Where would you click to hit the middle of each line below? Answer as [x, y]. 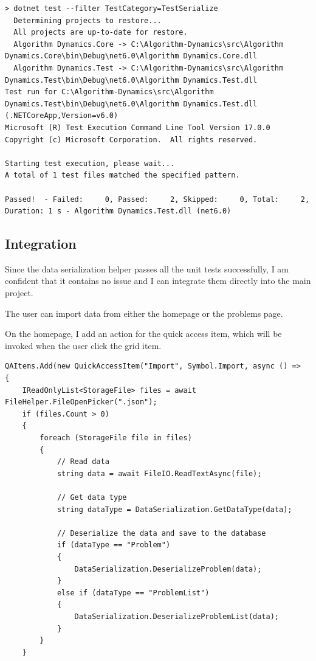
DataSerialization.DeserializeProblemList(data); [177, 616]
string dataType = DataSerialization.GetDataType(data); [174, 509]
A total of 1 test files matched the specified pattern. [122, 175]
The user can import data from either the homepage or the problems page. [144, 313]
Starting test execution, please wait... [90, 163]
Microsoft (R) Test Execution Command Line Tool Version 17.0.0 [138, 127]
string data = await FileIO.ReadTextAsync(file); [159, 473]
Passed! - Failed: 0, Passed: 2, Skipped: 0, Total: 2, [157, 199]
